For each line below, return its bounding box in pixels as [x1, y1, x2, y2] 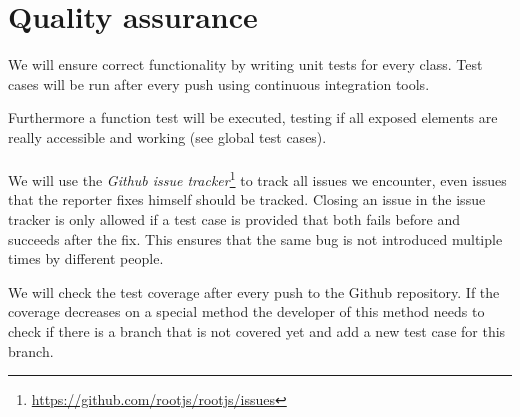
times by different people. [8, 248, 164, 269]
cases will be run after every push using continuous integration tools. [8, 73, 430, 94]
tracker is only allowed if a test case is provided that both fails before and [8, 208, 461, 229]
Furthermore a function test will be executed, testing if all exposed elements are [8, 107, 498, 128]
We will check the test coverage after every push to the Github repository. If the [8, 281, 500, 302]
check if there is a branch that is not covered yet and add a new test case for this [8, 320, 506, 341]
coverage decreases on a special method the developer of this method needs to [8, 301, 485, 322]
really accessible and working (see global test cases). [8, 126, 327, 147]
